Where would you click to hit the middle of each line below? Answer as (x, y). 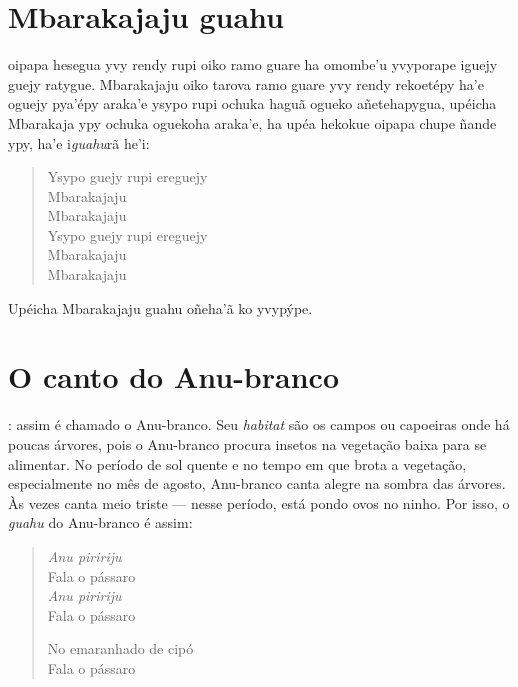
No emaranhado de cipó (120, 648)
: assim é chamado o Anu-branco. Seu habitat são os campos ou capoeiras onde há (259, 424)
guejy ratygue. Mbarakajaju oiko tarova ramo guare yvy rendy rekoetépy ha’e (246, 83)
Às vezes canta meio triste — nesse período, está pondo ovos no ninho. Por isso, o (259, 502)
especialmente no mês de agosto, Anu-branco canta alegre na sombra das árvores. (257, 483)
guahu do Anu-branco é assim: (100, 522)
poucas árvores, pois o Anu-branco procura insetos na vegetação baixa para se (247, 443)
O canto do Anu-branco (173, 376)
